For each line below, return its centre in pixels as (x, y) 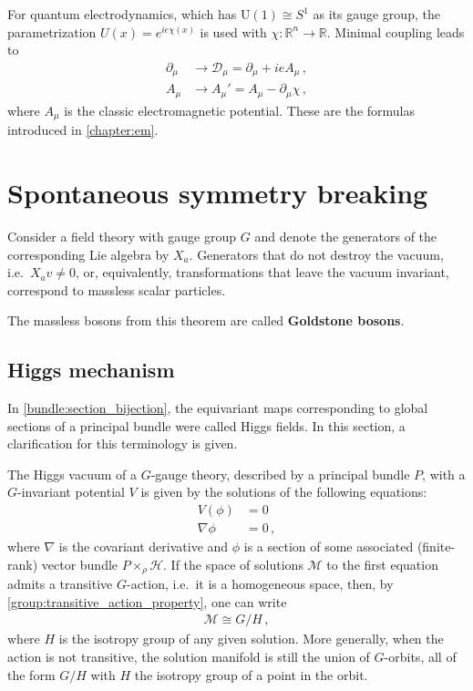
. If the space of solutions (233, 564)
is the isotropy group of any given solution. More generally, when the (251, 639)
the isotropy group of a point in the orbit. (251, 674)
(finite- (436, 547)
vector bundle (80, 564)
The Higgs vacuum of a (72, 474)
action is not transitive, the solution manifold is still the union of (189, 656)
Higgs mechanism (91, 370)
